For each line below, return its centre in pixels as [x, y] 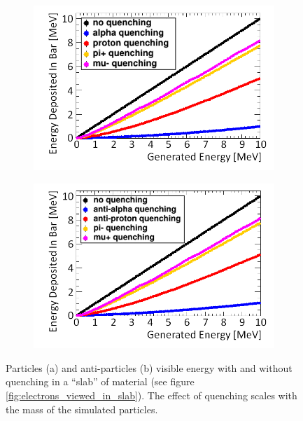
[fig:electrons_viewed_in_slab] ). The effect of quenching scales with [151, 395]
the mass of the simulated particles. [82, 409]
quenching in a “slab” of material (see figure [100, 381]
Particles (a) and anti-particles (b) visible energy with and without [149, 367]
